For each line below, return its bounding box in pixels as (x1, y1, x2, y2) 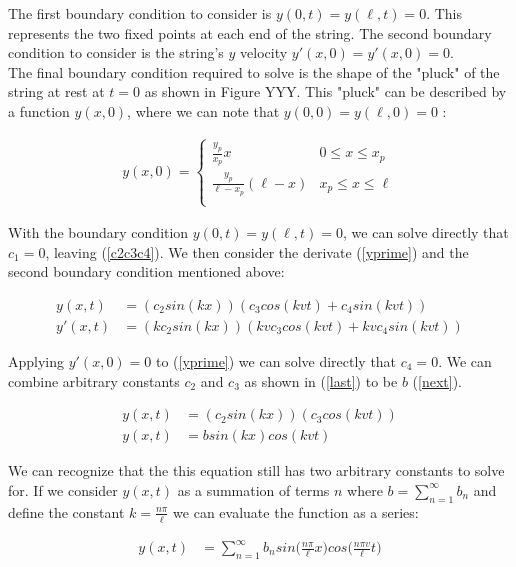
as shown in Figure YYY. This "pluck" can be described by (144, 81, 507, 102)
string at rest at (8, 81, 105, 102)
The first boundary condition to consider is (8, 3, 272, 23)
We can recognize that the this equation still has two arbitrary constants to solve (8, 460, 505, 481)
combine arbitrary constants (8, 370, 180, 391)
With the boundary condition (8, 222, 189, 243)
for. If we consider (8, 479, 118, 500)
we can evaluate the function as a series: (173, 501, 419, 522)
